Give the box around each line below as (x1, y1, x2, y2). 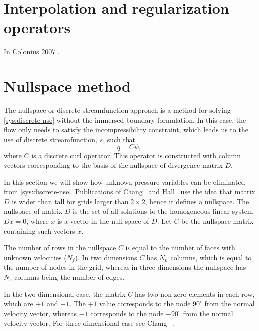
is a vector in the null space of (57, 215, 149, 226)
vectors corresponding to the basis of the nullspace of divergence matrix (4, 160, 223, 170)
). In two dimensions (75, 252, 137, 262)
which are (4, 298, 33, 309)
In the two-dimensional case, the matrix (4, 288, 126, 299)
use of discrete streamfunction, (4, 134, 97, 144)
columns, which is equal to (170, 252, 252, 262)
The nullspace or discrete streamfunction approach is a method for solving (4, 105, 231, 115)
